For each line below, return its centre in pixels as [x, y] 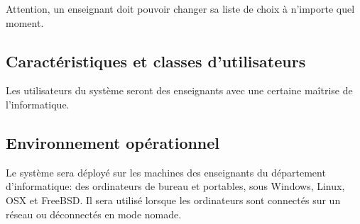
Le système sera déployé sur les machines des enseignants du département [166, 172]
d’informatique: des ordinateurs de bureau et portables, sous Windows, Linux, [175, 186]
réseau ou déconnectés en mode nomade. [94, 214]
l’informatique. [38, 104]
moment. [25, 22]
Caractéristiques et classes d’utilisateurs [156, 61]
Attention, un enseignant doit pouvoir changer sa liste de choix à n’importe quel [180, 9]
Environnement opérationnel [113, 142]
